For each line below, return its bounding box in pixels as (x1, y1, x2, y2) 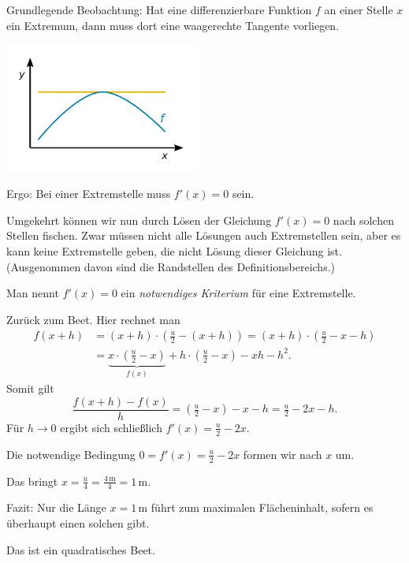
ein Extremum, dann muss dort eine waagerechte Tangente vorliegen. (6, 17, 340, 33)
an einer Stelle (324, 2, 393, 17)
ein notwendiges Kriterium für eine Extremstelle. (121, 285, 356, 301)
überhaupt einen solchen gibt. (6, 515, 150, 531)
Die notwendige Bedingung (6, 446, 136, 462)
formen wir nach (243, 446, 322, 462)
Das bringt (6, 472, 58, 489)
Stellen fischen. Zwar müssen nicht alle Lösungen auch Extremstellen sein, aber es (6, 227, 401, 244)
